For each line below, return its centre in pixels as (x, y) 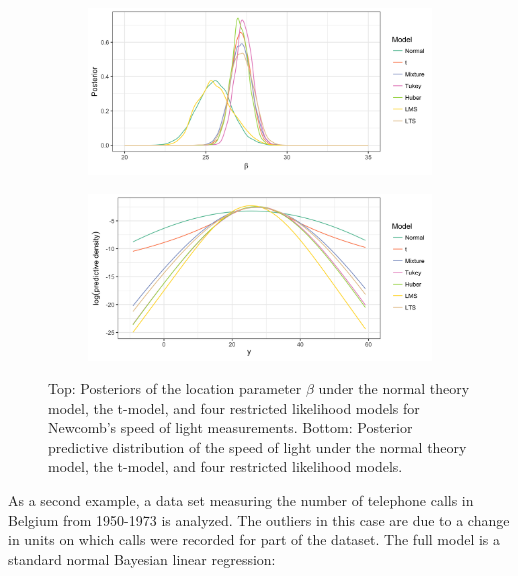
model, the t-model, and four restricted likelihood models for (234, 407)
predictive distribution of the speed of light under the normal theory (257, 446)
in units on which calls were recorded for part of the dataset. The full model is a (254, 539)
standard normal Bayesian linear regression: (142, 558)
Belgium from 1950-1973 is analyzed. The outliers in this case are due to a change (259, 519)
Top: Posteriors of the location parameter (175, 388)
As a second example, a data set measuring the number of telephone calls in (241, 500)
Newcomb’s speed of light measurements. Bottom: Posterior (230, 427)
